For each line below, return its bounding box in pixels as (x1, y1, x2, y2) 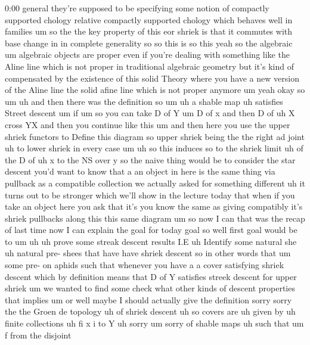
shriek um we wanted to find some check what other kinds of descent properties (5, 282, 295, 294)
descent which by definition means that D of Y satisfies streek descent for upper (5, 270, 297, 282)
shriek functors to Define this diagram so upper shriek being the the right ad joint (5, 130, 305, 142)
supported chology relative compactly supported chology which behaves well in (5, 13, 293, 26)
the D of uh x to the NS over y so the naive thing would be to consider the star (5, 153, 296, 166)
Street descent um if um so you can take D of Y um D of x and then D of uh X (5, 107, 295, 119)
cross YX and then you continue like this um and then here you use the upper (5, 118, 290, 130)
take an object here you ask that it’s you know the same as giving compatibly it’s (5, 200, 303, 213)
